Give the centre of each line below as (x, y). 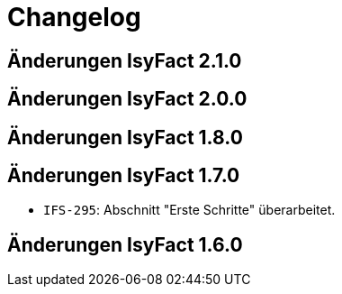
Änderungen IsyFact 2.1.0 (125, 60)
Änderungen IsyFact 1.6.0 (125, 244)
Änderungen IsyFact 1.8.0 (125, 137)
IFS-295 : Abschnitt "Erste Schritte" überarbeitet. (189, 210)
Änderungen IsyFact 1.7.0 (124, 176)
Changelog (74, 17)
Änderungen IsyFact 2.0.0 (127, 99)
